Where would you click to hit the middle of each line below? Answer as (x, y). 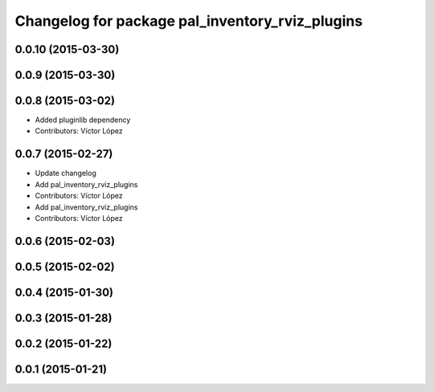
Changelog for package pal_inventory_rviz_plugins (189, 21)
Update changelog (66, 174)
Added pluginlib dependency (83, 120)
